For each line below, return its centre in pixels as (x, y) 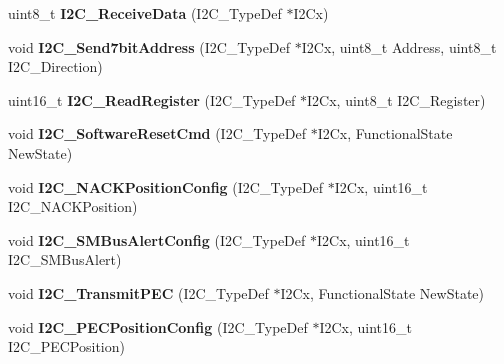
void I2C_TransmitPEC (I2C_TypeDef (138, 292)
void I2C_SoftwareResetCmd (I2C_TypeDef (157, 133)
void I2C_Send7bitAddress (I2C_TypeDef (149, 46)
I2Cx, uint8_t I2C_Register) (396, 99)
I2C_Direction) (55, 66)
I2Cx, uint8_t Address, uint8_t (399, 46)
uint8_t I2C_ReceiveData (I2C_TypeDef (145, 13)
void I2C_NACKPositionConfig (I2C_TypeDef (166, 186)
